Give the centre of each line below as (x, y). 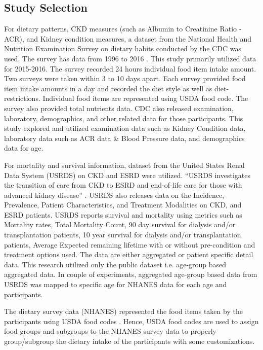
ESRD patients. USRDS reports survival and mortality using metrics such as (123, 214)
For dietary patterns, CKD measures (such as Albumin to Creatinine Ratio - (123, 29)
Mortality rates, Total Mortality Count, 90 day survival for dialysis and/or (120, 224)
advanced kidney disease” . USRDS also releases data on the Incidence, (114, 195)
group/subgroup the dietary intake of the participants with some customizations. (129, 341)
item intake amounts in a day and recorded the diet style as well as (108, 88)
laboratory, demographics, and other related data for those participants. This (124, 118)
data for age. (24, 148)
